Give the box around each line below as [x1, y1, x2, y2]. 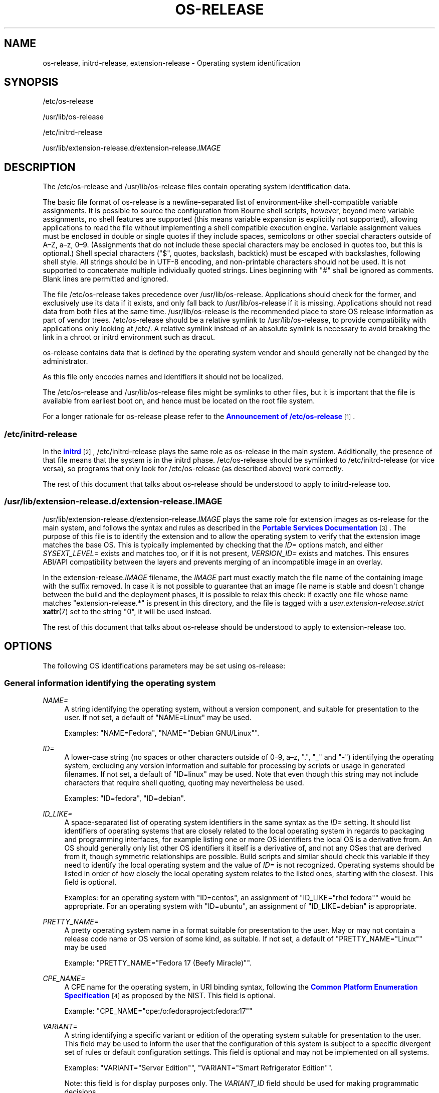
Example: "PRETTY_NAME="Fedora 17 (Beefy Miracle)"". [64, 959, 252, 968]
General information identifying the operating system [4, 678, 216, 688]
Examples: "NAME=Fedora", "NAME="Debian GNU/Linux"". [64, 729, 260, 738]
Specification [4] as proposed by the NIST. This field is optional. [64, 991, 276, 1000]
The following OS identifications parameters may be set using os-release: [43, 661, 286, 670]
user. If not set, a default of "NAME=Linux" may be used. [64, 713, 252, 722]
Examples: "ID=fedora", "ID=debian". [64, 794, 185, 803]
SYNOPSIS [4, 76, 59, 89]
